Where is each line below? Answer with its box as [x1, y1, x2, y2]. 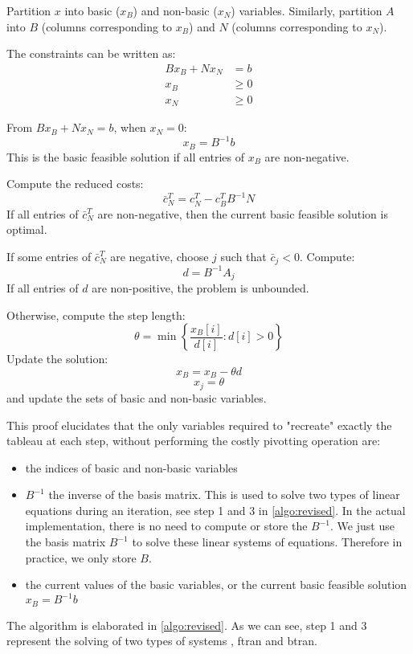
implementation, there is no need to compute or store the [25, 517, 308, 534]
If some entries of [6, 247, 92, 264]
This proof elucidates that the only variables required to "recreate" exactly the [6, 416, 392, 433]
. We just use [330, 517, 395, 534]
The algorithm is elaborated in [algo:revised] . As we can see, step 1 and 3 [6, 616, 367, 633]
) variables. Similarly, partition [231, 2, 382, 18]
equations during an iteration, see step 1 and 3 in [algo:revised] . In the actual [25, 501, 406, 518]
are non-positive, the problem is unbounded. [92, 280, 309, 296]
